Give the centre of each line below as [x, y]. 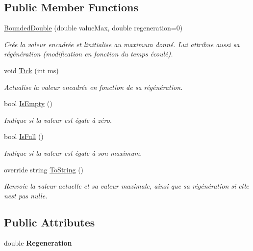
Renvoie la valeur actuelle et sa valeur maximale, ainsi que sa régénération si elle [126, 186]
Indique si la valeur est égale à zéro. [58, 120]
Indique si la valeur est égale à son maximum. [73, 153]
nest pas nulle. [26, 195]
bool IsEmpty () [28, 103]
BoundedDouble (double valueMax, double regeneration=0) [93, 28]
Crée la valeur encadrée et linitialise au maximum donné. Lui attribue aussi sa [122, 44]
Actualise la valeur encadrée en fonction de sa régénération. [93, 87]
